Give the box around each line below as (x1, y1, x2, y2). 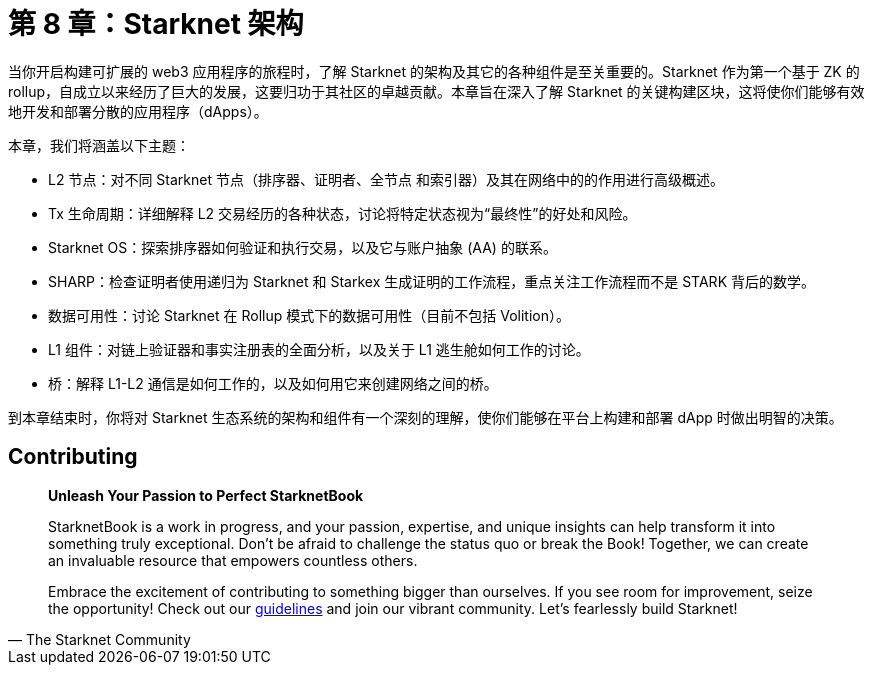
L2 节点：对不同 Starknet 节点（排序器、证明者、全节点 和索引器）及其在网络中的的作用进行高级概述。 (48, 170, 724, 188)
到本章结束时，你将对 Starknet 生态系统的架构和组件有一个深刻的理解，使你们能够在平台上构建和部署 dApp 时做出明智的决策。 (8, 408, 843, 426)
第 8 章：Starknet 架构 (8, 7, 304, 41)
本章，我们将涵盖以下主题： (8, 136, 190, 154)
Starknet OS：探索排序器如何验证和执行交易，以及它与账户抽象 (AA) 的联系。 (48, 238, 557, 256)
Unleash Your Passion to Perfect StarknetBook (48, 486, 364, 504)
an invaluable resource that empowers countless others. (48, 551, 418, 569)
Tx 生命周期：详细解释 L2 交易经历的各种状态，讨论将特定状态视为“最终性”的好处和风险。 (48, 204, 637, 222)
